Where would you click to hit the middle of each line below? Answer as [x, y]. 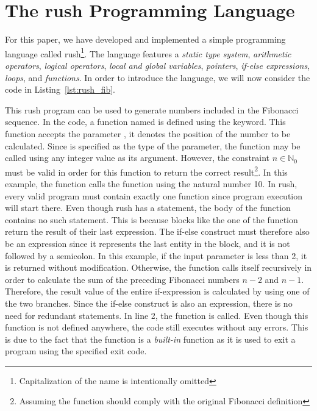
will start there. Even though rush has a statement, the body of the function [148, 208]
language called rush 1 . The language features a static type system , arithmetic [148, 52]
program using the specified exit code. [76, 351]
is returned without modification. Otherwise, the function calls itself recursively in [158, 267]
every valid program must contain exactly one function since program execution [154, 195]
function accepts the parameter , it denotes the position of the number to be [148, 133]
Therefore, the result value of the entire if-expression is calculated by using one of [157, 291]
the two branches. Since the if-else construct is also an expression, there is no [149, 303]
